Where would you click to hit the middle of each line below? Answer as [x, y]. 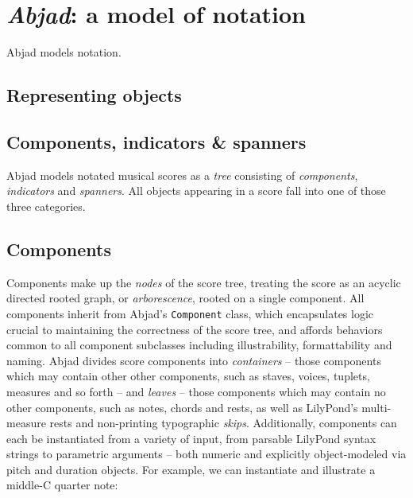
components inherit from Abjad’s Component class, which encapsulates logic [190, 313]
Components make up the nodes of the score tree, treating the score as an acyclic [204, 282]
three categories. [46, 206]
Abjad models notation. [64, 52]
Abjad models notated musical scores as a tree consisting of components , [182, 175]
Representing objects [94, 95]
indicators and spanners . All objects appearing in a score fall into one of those [196, 191]
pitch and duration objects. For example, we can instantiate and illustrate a [191, 469]
